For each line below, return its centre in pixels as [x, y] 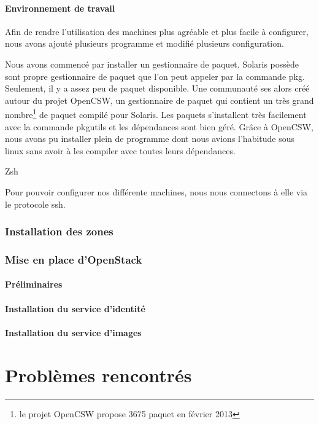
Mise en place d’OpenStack [74, 259]
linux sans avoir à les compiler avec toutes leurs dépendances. [120, 150]
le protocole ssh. [35, 204]
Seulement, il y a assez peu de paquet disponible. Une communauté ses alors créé [157, 88]
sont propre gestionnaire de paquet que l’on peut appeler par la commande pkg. [155, 76]
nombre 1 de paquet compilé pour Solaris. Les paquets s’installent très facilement [156, 114]
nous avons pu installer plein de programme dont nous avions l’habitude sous [150, 139]
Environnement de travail [60, 8]
